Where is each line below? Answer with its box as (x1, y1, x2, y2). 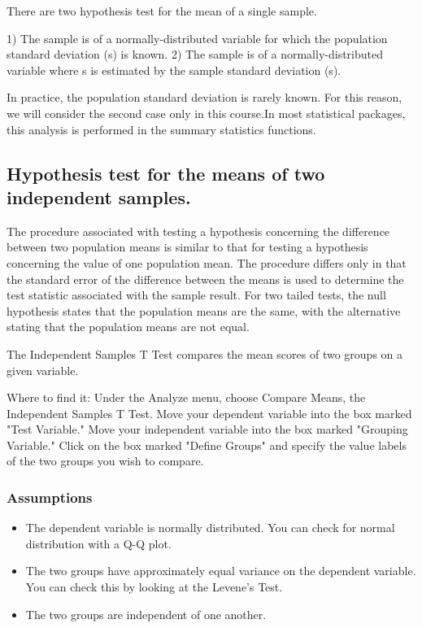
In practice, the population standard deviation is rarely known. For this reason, (7, 89, 402, 106)
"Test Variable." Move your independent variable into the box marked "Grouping (7, 421, 408, 438)
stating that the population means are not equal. (7, 318, 250, 335)
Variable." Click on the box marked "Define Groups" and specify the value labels (7, 436, 407, 453)
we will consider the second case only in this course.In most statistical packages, (7, 104, 406, 121)
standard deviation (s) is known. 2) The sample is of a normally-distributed (7, 46, 383, 63)
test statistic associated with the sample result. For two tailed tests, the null (7, 286, 386, 303)
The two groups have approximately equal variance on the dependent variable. (25, 562, 416, 579)
